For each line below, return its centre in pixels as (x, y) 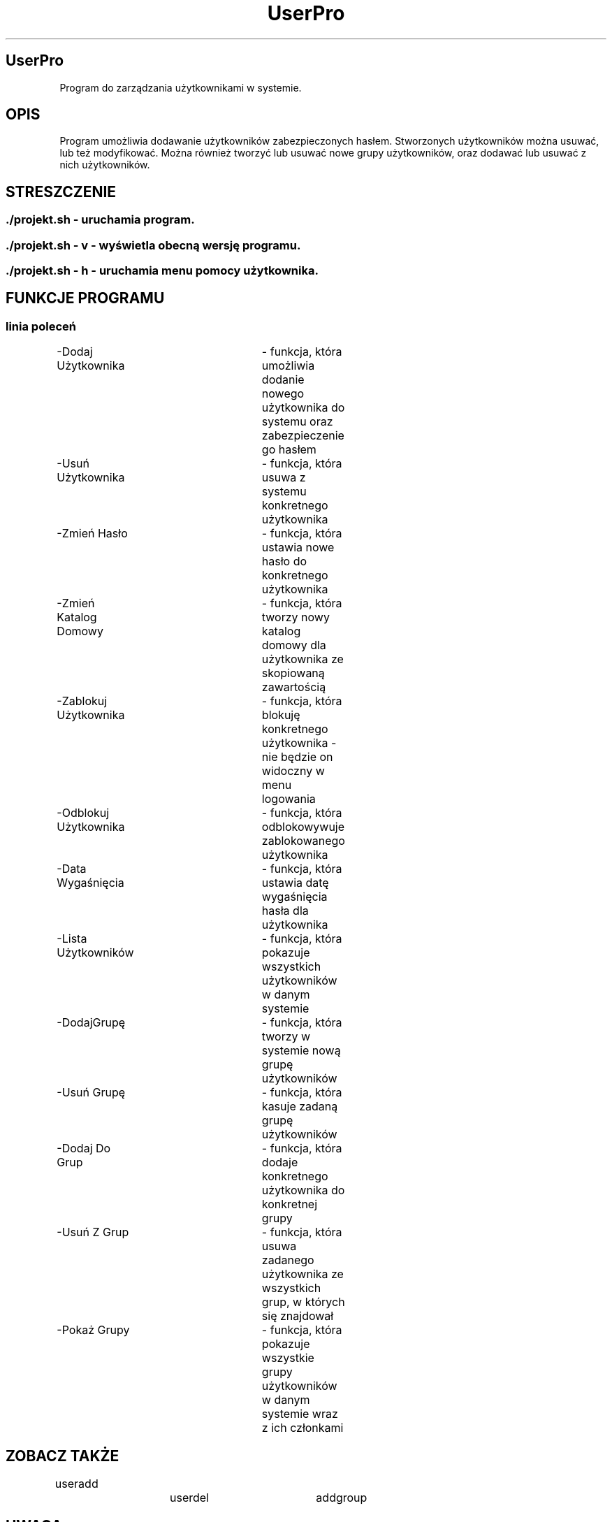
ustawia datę (295, 883)
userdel (189, 1498)
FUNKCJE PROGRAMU (85, 298)
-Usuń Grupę (91, 1093)
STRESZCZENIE (61, 191)
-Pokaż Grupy (93, 1330)
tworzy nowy (296, 617)
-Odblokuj (83, 813)
